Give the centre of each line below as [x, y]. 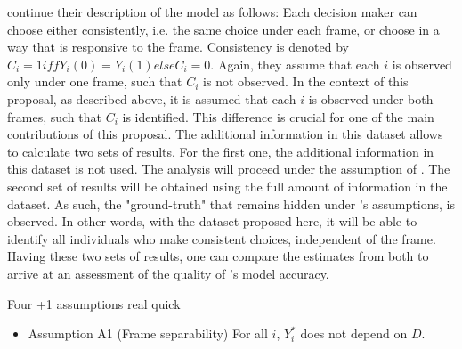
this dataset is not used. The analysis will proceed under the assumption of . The [229, 169]
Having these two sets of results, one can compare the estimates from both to [218, 256]
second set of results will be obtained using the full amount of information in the [227, 186]
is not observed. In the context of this [306, 81]
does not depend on [354, 333]
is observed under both [371, 98]
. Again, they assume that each [295, 64]
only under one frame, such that [95, 81]
